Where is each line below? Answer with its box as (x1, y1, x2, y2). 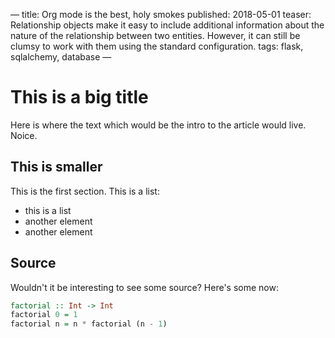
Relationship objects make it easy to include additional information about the (10, 19, 325, 31)
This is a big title (10, 86, 149, 109)
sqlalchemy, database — (10, 51, 112, 63)
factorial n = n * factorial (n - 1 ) (10, 319, 168, 329)
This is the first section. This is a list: (10, 185, 160, 197)
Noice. (10, 129, 38, 141)
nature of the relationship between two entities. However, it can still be (10, 30, 301, 41)
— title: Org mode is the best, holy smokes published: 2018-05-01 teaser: (10, 9, 312, 20)
